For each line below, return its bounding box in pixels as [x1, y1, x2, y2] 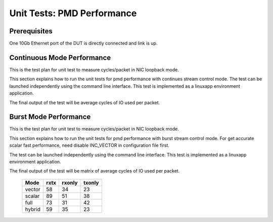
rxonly [62, 179, 78, 186]
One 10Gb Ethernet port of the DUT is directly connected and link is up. [9, 40, 158, 47]
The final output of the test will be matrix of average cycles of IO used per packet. [9, 168, 180, 174]
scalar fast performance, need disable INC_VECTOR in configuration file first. [9, 142, 169, 149]
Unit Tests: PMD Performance [9, 8, 137, 19]
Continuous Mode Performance [9, 53, 111, 62]
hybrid [25, 205, 40, 212]
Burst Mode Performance [9, 113, 91, 121]
